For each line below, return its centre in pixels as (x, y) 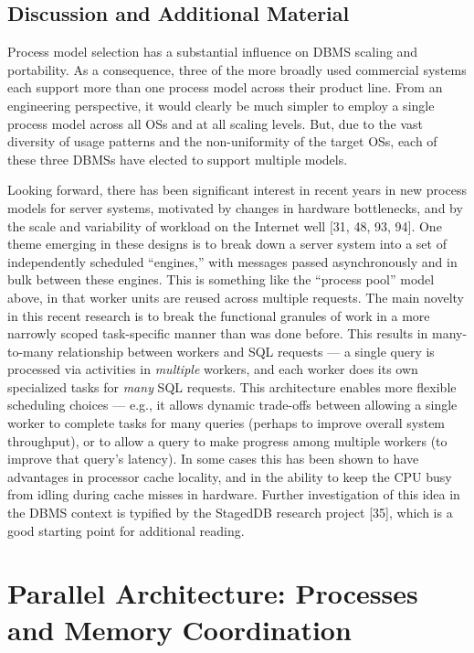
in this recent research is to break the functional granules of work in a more (219, 315)
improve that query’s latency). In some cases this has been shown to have (213, 459)
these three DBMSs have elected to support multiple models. (178, 159)
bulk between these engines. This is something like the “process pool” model (221, 279)
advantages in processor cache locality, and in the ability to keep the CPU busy (230, 476)
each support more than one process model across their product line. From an (225, 87)
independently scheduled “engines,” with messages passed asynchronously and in (232, 261)
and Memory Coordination (179, 629)
